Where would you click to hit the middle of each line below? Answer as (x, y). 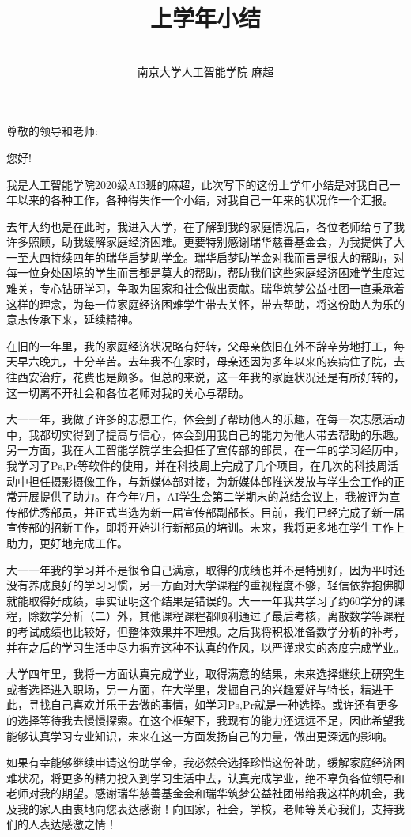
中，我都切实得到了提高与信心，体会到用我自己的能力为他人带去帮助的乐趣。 (205, 434)
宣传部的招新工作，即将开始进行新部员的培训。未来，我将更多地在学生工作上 (205, 527)
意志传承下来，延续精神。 (73, 319)
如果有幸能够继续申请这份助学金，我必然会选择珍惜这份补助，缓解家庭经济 (200, 762)
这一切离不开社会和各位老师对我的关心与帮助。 (128, 392)
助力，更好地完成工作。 (67, 542)
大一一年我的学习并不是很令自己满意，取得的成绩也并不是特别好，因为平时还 (205, 569)
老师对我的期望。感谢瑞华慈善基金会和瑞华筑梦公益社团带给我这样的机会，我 (205, 793)
